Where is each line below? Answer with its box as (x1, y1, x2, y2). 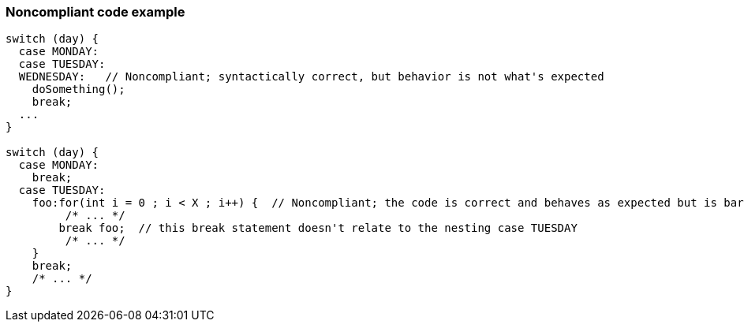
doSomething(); (32, 83, 125, 96)
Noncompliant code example (6, 4, 185, 20)
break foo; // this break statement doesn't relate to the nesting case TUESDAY (58, 222, 578, 235)
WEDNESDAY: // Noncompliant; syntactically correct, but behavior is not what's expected (18, 70, 604, 84)
